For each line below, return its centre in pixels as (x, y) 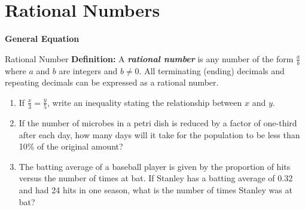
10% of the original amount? (71, 146)
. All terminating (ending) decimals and (212, 70)
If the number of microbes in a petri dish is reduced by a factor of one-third (158, 123)
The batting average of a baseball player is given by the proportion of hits (155, 166)
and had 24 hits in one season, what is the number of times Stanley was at (155, 190)
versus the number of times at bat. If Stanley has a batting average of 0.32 (156, 178)
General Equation (42, 39)
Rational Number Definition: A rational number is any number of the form (149, 58)
